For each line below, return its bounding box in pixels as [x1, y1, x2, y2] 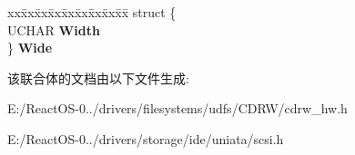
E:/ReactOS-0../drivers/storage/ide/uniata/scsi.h [7, 129, 284, 148]
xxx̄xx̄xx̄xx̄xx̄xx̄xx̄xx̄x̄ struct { [7, 3, 177, 21]
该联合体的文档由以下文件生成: [7, 68, 189, 87]
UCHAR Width [7, 20, 100, 39]
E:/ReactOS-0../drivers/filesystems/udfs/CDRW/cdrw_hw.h [7, 99, 348, 118]
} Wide [7, 38, 53, 57]
